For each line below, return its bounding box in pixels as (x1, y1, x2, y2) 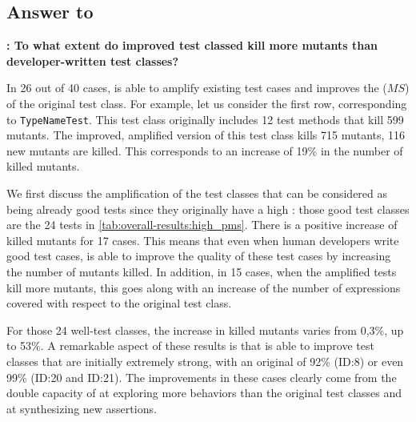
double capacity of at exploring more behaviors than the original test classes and (6, 384, 402, 401)
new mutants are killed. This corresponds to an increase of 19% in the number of (6, 142, 403, 159)
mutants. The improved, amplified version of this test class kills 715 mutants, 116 (6, 127, 406, 143)
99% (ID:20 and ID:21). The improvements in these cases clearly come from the (6, 368, 397, 385)
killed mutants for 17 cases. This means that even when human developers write (6, 231, 399, 248)
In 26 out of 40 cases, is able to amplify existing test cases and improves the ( (6, 79, 387, 96)
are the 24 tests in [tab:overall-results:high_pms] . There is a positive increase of (6, 216, 398, 233)
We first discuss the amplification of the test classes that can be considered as (6, 185, 388, 202)
